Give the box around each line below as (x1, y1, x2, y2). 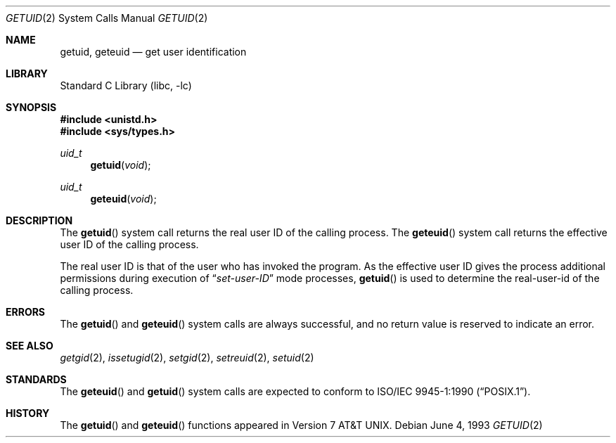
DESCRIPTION (6, 214, 73, 226)
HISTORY (6, 407, 50, 419)
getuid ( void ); (90, 159, 151, 171)
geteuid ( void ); (90, 193, 157, 205)
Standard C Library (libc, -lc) (60, 79, 192, 91)
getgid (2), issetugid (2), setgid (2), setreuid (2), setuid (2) (60, 352, 314, 364)
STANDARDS (6, 373, 67, 385)
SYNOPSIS (6, 101, 57, 113)
